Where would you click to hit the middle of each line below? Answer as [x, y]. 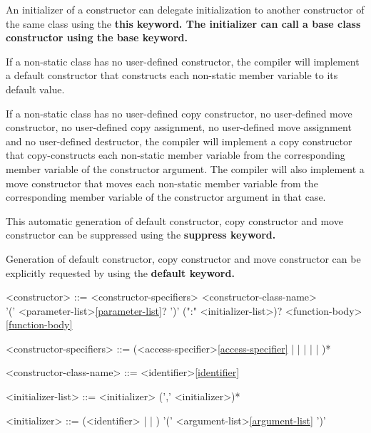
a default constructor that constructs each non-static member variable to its [172, 75]
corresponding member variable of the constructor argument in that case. [166, 197]
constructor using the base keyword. [97, 37]
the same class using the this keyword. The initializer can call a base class [183, 23]
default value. [35, 89]
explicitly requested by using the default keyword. [120, 272]
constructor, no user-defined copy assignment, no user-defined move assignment [179, 127]
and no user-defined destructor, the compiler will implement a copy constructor [179, 141]
